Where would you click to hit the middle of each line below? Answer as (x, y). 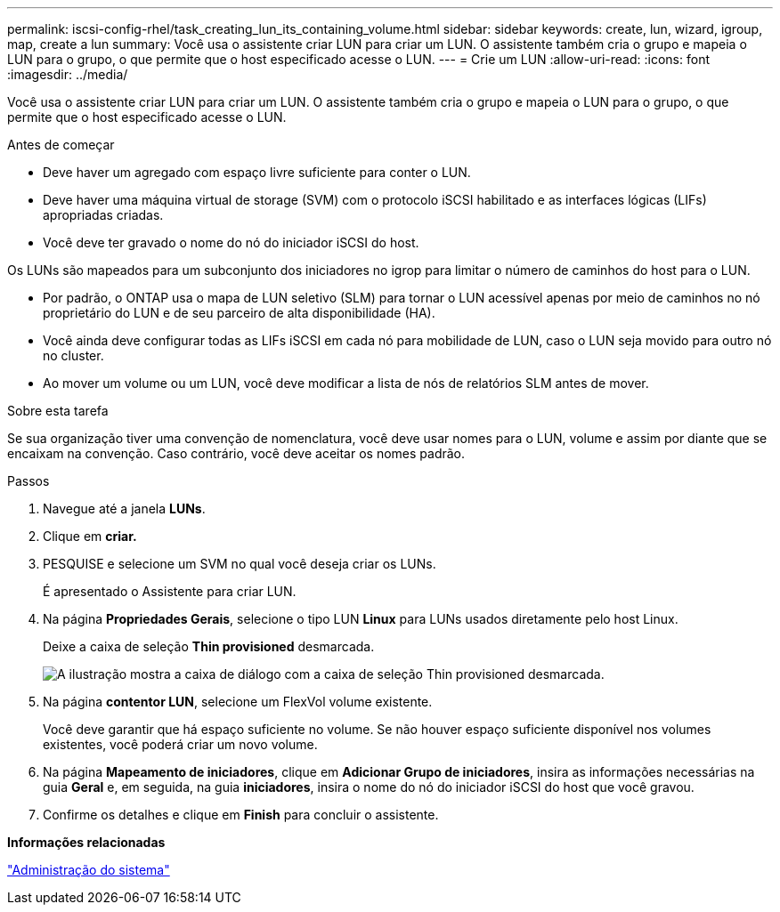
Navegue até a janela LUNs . (124, 508)
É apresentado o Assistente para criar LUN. (170, 591)
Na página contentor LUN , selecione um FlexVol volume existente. (238, 702)
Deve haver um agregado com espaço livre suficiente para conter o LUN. (257, 172)
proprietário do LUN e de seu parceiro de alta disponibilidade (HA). (239, 313)
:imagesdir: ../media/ (68, 74)
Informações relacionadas (86, 842)
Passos (28, 481)
